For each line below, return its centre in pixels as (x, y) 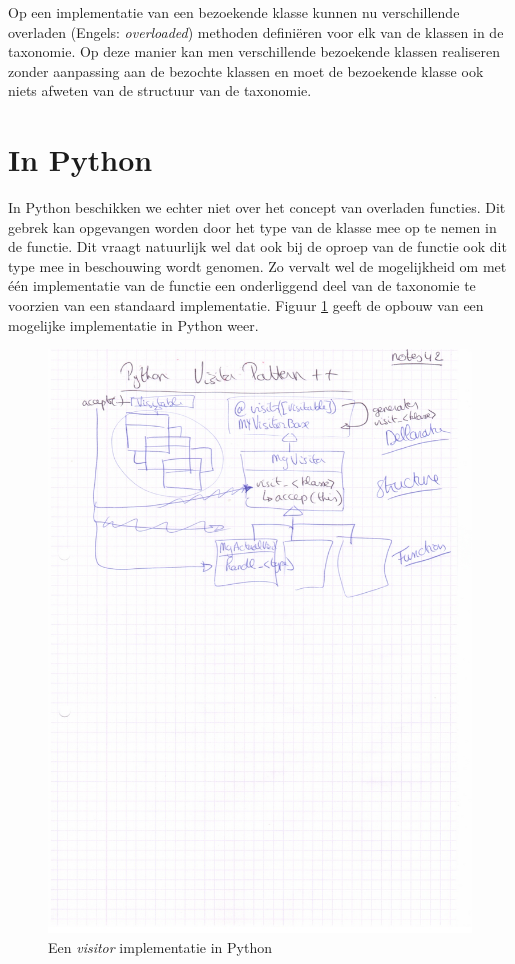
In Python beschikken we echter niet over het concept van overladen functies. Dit (257, 207)
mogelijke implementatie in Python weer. (133, 324)
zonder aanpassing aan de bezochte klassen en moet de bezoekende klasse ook (246, 70)
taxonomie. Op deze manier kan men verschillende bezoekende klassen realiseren (254, 51)
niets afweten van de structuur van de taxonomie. (160, 90)
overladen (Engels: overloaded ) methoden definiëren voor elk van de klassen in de (256, 31)
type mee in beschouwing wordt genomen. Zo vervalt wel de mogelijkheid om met (257, 265)
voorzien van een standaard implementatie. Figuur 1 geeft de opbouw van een (246, 305)
